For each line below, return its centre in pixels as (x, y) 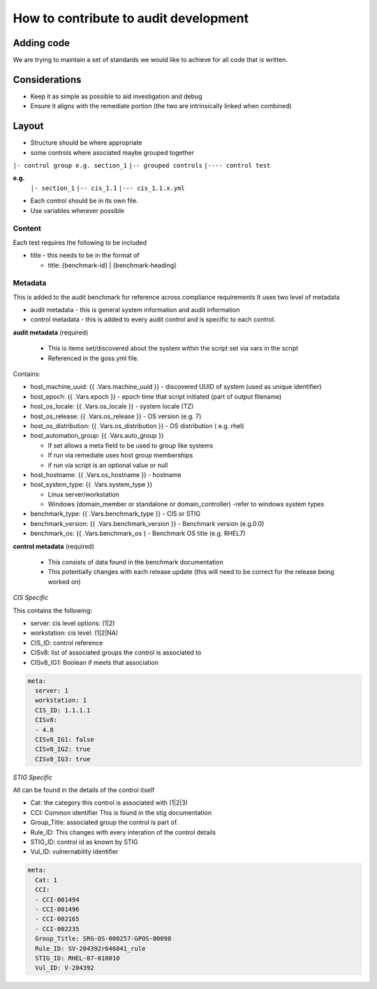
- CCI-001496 (57, 909)
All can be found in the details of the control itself (84, 790)
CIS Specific (31, 598)
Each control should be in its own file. (84, 201)
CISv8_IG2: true (63, 749)
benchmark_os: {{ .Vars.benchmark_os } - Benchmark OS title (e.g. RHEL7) (138, 534)
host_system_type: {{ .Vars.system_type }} (91, 485)
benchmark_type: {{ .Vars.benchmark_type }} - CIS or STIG (116, 514)
